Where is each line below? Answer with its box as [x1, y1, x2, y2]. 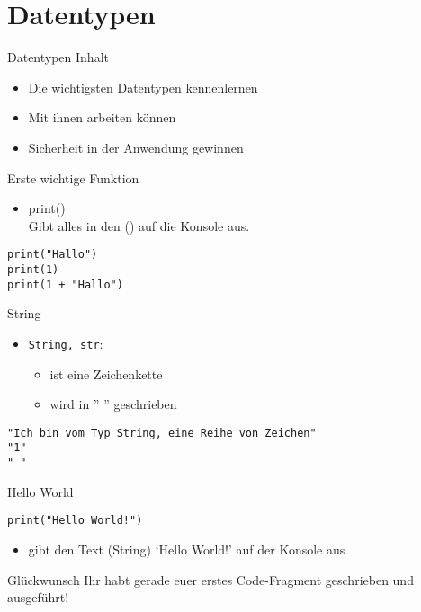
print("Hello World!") [7, 514, 143, 528]
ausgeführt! [7, 588, 69, 607]
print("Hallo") [7, 248, 98, 262]
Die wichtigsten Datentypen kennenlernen [28, 77, 258, 96]
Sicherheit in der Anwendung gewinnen [28, 137, 244, 156]
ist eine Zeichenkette [49, 364, 163, 383]
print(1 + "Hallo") [7, 278, 123, 291]
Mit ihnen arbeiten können [28, 108, 176, 127]
